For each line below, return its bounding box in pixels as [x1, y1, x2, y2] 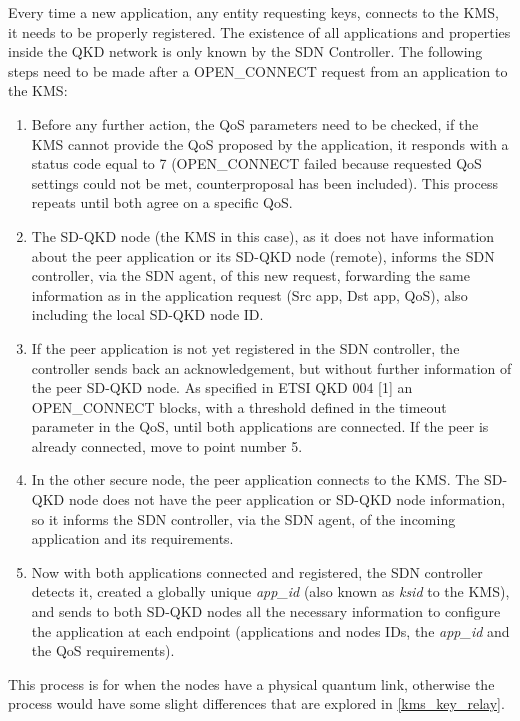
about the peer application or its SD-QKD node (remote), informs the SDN [31, 245, 495, 266]
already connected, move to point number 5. [31, 435, 303, 456]
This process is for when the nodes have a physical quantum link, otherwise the [8, 673, 495, 694]
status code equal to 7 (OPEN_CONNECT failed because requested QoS [31, 153, 482, 174]
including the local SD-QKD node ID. [31, 304, 264, 325]
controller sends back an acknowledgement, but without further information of [31, 357, 512, 378]
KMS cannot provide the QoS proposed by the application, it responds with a [31, 133, 509, 154]
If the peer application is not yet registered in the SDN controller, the [31, 337, 460, 358]
